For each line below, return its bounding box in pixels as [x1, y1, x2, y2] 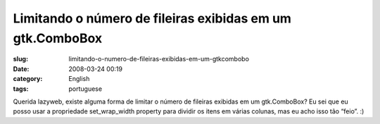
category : [13, 75, 43, 83]
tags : [13, 85, 29, 93]
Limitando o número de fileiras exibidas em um [13, 11, 292, 26]
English [68, 75, 90, 83]
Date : [13, 64, 30, 73]
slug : [13, 55, 28, 63]
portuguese [68, 85, 102, 93]
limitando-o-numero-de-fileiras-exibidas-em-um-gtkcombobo [68, 55, 250, 63]
